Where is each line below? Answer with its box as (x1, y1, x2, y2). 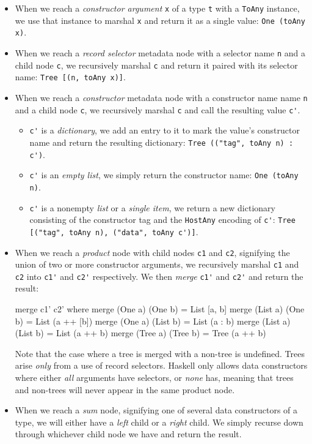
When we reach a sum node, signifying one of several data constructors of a (15, 404, 298, 416)
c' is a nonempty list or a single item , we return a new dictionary (29, 201, 275, 214)
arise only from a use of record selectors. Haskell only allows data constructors (15, 359, 308, 372)
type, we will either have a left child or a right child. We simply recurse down (15, 415, 303, 428)
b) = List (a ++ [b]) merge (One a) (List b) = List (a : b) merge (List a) (15, 314, 291, 327)
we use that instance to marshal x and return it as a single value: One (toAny (15, 13, 305, 26)
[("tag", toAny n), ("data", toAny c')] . (29, 225, 198, 238)
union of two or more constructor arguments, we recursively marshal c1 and (15, 258, 299, 271)
